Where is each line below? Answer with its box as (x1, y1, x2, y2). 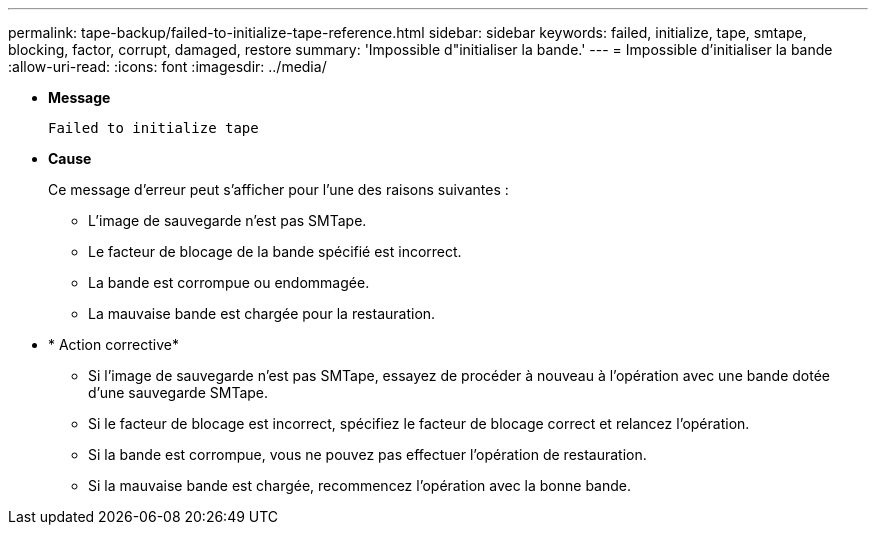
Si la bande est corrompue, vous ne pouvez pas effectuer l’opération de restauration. (88, 446, 647, 463)
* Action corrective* (48, 336, 180, 353)
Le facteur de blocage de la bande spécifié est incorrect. (88, 243, 462, 260)
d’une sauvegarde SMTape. (88, 384, 269, 401)
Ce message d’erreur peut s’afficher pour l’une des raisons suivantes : (48, 181, 509, 198)
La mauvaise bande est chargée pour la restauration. (88, 305, 436, 322)
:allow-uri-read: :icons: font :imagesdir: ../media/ (8, 58, 327, 75)
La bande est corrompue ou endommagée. (88, 274, 370, 291)
